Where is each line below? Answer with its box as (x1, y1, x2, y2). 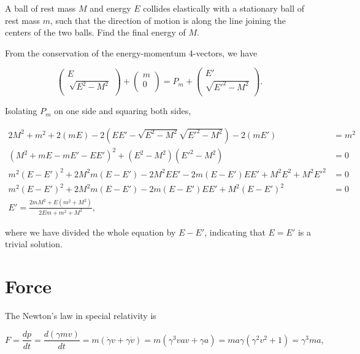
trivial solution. (5, 237, 63, 250)
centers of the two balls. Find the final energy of (5, 26, 186, 39)
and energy (90, 2, 131, 14)
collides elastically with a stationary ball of (143, 2, 305, 14)
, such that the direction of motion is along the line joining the (50, 13, 286, 26)
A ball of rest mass (5, 2, 76, 14)
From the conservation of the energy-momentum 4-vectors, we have (5, 46, 258, 59)
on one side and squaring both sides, (54, 104, 191, 117)
